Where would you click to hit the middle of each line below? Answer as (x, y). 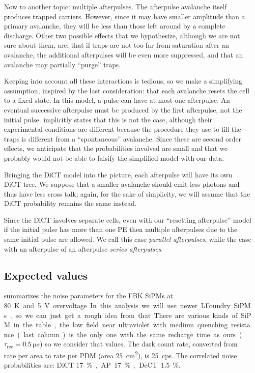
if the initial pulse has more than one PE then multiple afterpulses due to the (121, 229)
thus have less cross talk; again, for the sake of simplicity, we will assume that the (127, 193)
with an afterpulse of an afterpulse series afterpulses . (84, 248)
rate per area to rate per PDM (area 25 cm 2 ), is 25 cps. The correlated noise (121, 355)
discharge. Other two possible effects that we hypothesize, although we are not (122, 35)
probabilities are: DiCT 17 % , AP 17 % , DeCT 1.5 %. (92, 365)
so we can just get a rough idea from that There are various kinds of (127, 315)
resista (241, 325)
